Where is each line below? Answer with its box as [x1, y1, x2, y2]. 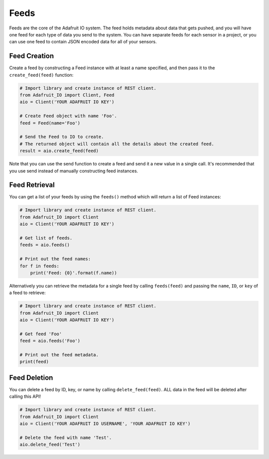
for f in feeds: [19, 263, 60, 269]
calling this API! [9, 394, 41, 400]
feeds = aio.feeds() [19, 242, 70, 248]
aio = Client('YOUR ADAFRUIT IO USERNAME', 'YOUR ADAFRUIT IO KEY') [19, 421, 191, 427]
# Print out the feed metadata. [19, 352, 99, 357]
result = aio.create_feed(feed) [19, 148, 99, 154]
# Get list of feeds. [19, 235, 73, 241]
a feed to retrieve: [9, 290, 46, 296]
